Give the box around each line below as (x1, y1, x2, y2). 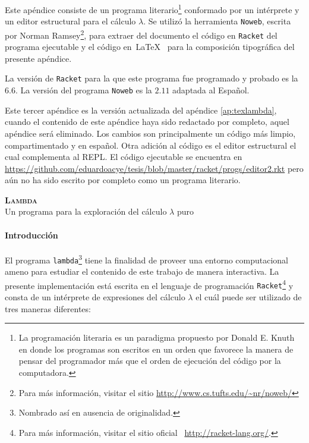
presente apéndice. (5, 52, 72, 64)
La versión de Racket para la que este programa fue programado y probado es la (5, 72, 298, 84)
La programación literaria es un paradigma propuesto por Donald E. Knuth (18, 331, 295, 344)
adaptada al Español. (172, 84, 250, 96)
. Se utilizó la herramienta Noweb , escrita (143, 15, 291, 27)
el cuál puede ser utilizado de (196, 291, 302, 303)
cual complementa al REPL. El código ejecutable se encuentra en (5, 150, 242, 163)
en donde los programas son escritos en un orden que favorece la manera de (18, 343, 294, 355)
